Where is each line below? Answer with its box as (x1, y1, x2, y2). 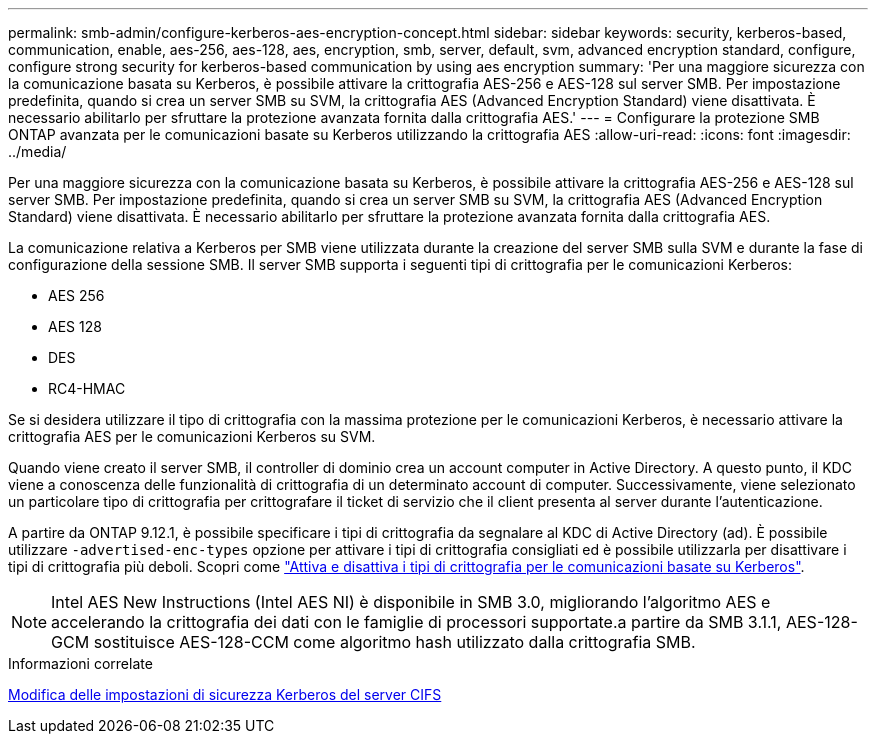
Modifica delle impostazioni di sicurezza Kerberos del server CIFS (8, 686, 442, 703)
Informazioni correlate (8, 655, 153, 672)
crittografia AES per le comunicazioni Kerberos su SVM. (8, 428, 376, 445)
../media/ (8, 143, 67, 160)
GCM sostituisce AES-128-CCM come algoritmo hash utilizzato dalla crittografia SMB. (51, 632, 696, 652)
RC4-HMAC (48, 380, 126, 397)
